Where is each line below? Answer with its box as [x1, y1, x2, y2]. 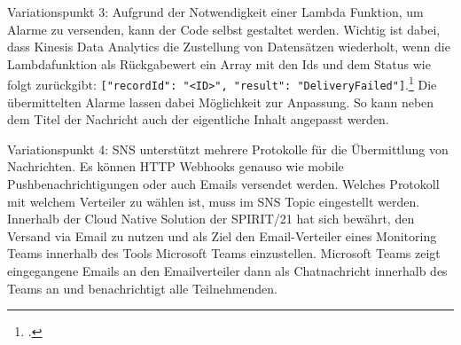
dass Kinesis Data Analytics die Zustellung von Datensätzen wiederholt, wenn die [7, 37, 450, 56]
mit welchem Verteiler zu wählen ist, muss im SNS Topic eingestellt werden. [7, 192, 420, 210]
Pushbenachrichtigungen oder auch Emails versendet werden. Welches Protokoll [7, 175, 440, 193]
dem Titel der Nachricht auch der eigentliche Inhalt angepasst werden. [7, 110, 389, 129]
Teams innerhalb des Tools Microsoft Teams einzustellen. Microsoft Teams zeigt [7, 244, 441, 263]
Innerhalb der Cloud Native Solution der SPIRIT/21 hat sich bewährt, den [7, 209, 415, 228]
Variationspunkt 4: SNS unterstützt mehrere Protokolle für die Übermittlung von [7, 139, 449, 158]
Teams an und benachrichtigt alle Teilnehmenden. [7, 278, 278, 297]
